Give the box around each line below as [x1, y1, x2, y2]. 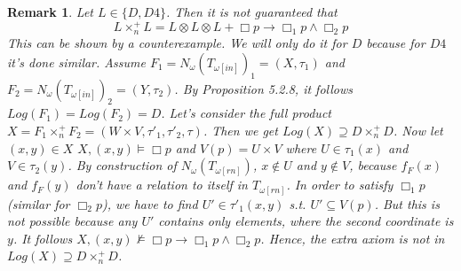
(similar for [7, 194, 70, 213]
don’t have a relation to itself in [76, 175, 248, 194]
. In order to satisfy [286, 175, 393, 194]
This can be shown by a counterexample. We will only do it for [7, 34, 347, 52]
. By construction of [68, 156, 177, 174]
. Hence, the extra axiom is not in [260, 228, 445, 247]
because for [366, 34, 425, 52]
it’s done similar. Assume [7, 52, 146, 71]
